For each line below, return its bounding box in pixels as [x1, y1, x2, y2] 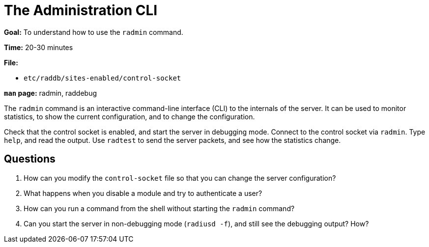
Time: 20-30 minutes [4, 43, 73, 52]
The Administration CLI [4, 2, 158, 19]
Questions [4, 153, 56, 165]
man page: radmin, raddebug [4, 88, 97, 97]
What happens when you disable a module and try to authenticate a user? [24, 189, 262, 197]
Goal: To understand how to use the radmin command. [4, 27, 183, 36]
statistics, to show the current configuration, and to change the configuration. [4, 112, 255, 121]
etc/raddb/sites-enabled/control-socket [24, 74, 181, 82]
